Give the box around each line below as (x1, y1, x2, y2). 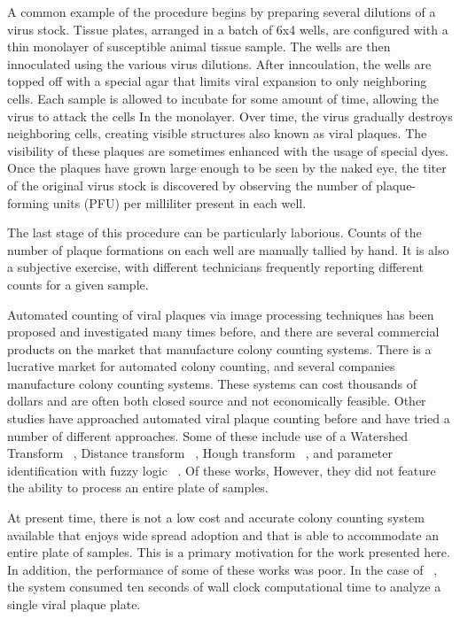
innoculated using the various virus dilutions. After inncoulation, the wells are (7, 54, 432, 73)
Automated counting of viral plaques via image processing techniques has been (7, 305, 434, 323)
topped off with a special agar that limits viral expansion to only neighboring (7, 72, 427, 90)
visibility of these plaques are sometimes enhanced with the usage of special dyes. (7, 141, 448, 159)
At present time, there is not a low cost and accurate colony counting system (7, 508, 425, 527)
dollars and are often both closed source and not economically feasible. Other (7, 391, 426, 410)
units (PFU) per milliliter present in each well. (52, 193, 307, 212)
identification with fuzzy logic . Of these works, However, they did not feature (7, 460, 436, 479)
